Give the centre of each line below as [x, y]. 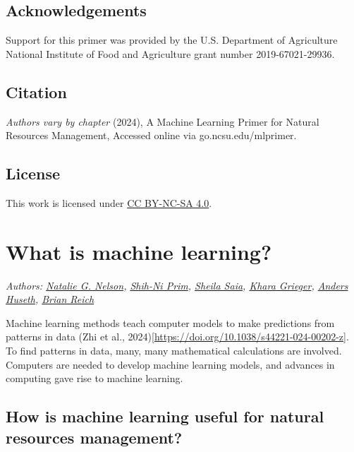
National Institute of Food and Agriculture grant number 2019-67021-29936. [170, 53]
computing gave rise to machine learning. [94, 378]
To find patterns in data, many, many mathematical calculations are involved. [174, 351]
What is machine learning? [139, 251]
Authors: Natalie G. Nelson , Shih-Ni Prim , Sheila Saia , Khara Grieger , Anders [177, 285]
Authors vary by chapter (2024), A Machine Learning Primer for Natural [163, 121]
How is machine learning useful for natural [165, 416]
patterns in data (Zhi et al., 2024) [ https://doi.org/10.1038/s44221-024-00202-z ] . [177, 337]
